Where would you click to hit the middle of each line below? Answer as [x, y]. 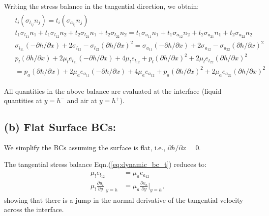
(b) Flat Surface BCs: [60, 127]
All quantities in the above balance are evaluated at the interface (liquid [113, 91]
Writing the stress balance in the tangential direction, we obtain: [102, 6]
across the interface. [34, 209]
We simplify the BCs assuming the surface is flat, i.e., [85, 148]
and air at [82, 100]
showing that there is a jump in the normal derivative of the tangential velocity [124, 200]
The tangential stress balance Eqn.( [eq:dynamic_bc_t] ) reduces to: [105, 164]
